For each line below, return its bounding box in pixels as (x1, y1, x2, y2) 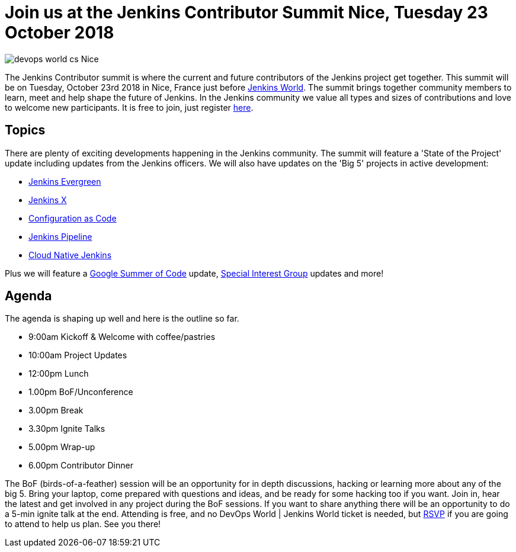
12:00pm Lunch (28, 368, 89, 379)
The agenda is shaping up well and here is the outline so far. (5, 313, 239, 324)
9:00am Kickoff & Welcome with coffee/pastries (28, 332, 216, 342)
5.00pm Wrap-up (28, 442, 95, 452)
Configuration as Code (28, 213, 117, 223)
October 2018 (5, 23, 114, 43)
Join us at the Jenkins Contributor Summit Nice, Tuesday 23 (5, 2, 488, 23)
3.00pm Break (28, 405, 84, 416)
